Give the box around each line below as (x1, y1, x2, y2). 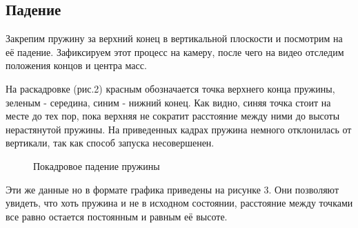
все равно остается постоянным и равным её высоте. (6, 209, 228, 223)
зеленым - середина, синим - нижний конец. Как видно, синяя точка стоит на (6, 95, 331, 109)
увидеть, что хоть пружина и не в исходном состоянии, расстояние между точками (6, 196, 353, 210)
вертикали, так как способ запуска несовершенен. (6, 135, 215, 150)
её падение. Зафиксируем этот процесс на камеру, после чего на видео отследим (6, 44, 344, 59)
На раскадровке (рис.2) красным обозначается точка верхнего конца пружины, (6, 81, 335, 95)
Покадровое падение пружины (33, 158, 160, 173)
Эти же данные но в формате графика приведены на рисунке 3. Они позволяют (6, 182, 339, 196)
